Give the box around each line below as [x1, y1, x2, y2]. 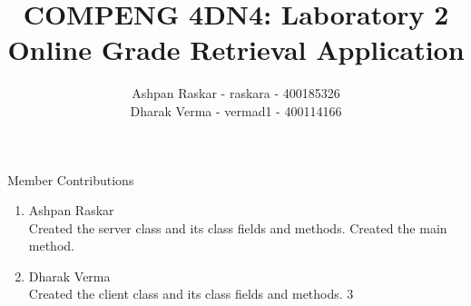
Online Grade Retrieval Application [7, 31, 465, 68]
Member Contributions [7, 170, 134, 189]
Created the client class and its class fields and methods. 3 [28, 284, 354, 303]
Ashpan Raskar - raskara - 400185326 [132, 84, 340, 103]
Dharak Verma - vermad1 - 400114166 [130, 101, 342, 120]
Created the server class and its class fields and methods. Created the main [28, 218, 447, 237]
